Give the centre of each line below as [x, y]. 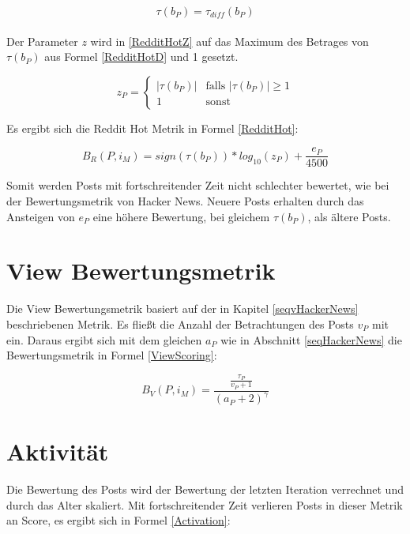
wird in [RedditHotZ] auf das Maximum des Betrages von [229, 41]
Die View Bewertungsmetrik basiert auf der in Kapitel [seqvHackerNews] [182, 308]
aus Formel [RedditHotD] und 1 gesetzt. [141, 56]
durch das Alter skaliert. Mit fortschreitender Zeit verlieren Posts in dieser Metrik [205, 504]
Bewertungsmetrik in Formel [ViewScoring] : [112, 355]
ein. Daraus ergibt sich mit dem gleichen [104, 339]
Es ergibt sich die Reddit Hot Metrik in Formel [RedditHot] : [152, 128]
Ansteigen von [41, 216]
